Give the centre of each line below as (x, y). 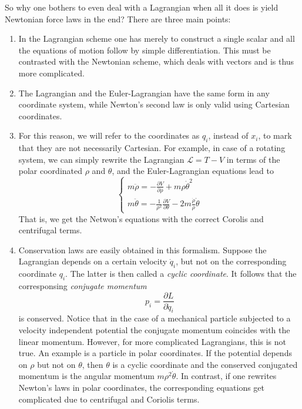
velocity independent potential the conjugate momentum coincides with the (154, 329)
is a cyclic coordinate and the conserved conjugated (205, 364)
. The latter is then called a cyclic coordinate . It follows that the (181, 274)
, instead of (228, 135)
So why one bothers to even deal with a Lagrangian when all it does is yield (142, 7)
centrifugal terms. (50, 230)
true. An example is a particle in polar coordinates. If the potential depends (155, 353)
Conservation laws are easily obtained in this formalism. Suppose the (142, 249)
